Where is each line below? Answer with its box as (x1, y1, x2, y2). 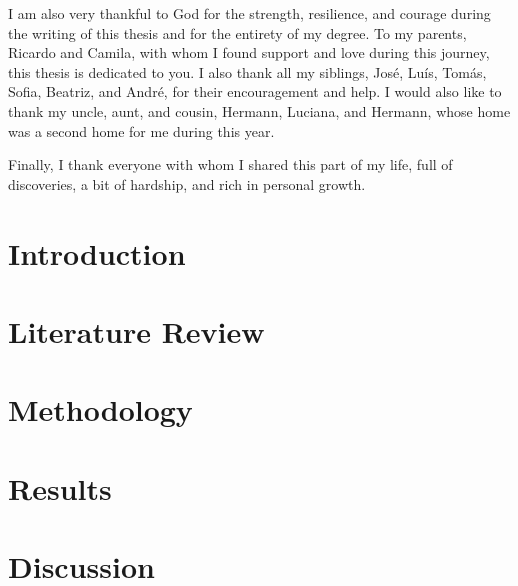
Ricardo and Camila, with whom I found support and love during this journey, (8, 42, 490, 63)
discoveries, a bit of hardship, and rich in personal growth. (8, 173, 366, 194)
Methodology (8, 389, 193, 430)
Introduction (8, 232, 186, 273)
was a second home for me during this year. (8, 120, 275, 141)
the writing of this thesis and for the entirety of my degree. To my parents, (8, 22, 467, 43)
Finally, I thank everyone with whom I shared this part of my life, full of (8, 154, 453, 175)
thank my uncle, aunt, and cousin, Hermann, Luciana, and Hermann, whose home (8, 100, 511, 121)
